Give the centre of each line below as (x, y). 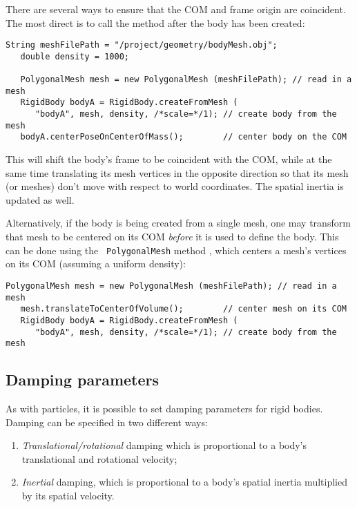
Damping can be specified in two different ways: (107, 422)
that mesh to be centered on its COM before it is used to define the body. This (172, 237)
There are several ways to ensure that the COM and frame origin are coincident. (176, 9)
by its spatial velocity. (68, 496)
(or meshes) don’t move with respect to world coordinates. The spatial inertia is (175, 186)
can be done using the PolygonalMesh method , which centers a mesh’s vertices (176, 250)
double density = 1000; (75, 56)
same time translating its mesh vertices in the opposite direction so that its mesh (177, 172)
